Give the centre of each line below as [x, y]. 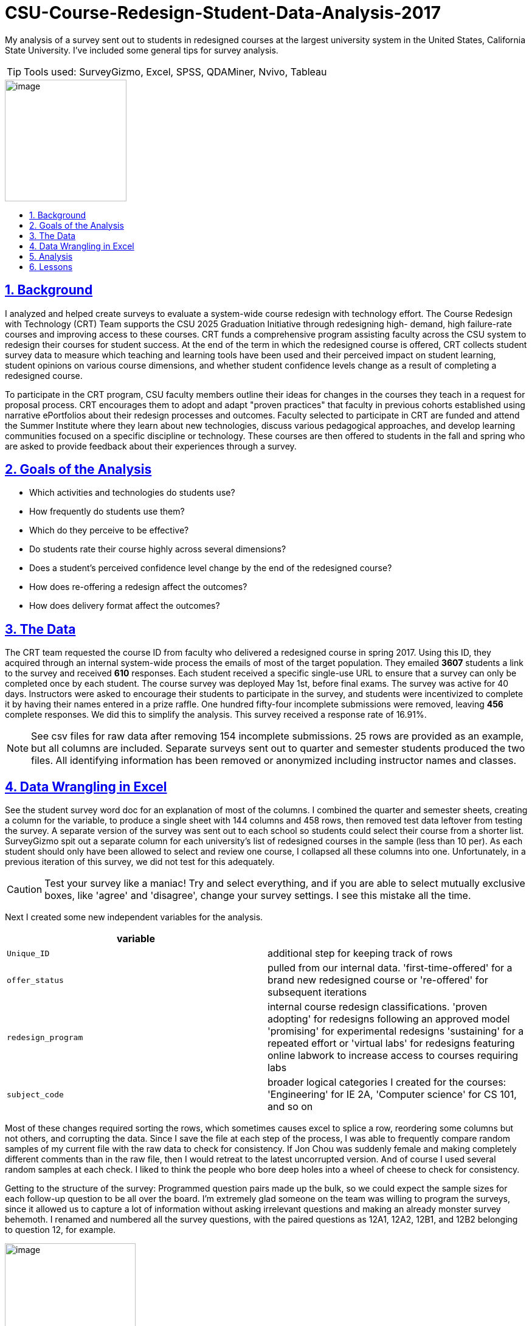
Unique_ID [28, 953]
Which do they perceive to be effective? [109, 530]
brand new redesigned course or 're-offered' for [378, 980]
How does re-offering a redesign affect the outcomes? [138, 587]
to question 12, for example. [60, 1230]
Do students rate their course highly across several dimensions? [158, 549]
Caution [25, 890]
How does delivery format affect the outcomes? [125, 606]
